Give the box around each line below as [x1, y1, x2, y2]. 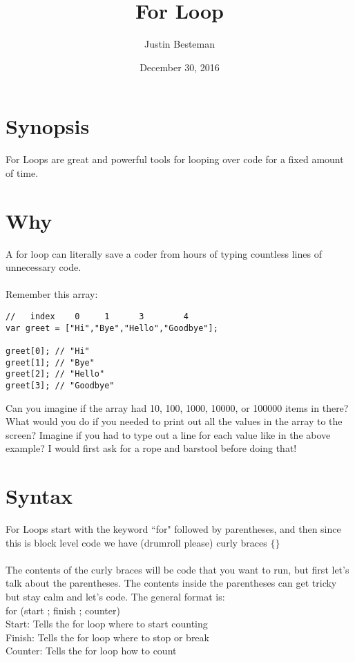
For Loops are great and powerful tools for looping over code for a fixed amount [6, 152, 344, 167]
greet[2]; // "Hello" [6, 369, 105, 379]
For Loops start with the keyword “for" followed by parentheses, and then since [6, 522, 341, 536]
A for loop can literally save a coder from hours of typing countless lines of [6, 246, 322, 261]
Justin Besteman [144, 37, 215, 51]
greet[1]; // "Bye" [6, 357, 95, 368]
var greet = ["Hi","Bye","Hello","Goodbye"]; [6, 323, 218, 333]
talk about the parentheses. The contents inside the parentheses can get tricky [6, 576, 337, 590]
